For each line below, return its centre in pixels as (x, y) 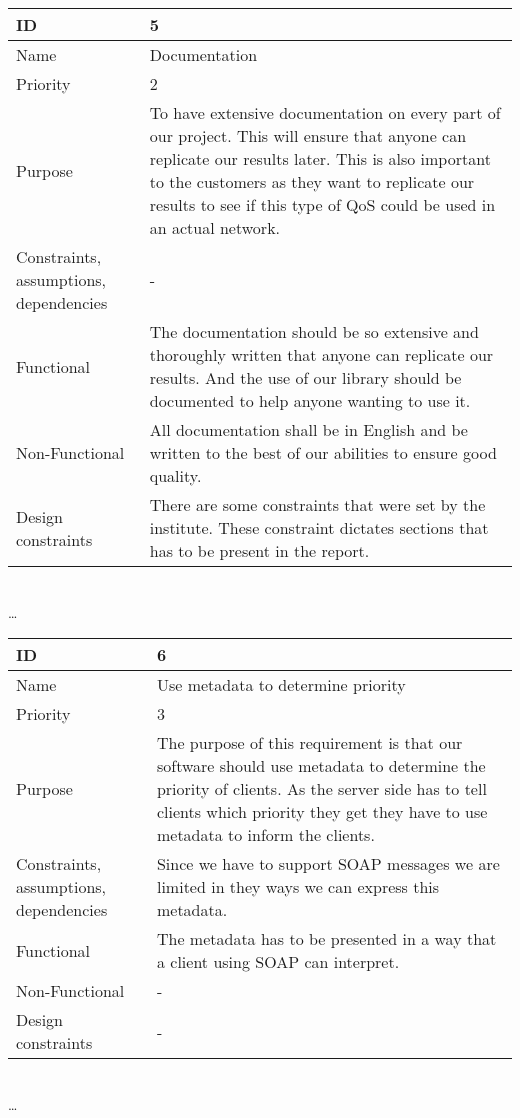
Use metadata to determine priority (281, 685)
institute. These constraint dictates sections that (319, 527)
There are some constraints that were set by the (317, 504)
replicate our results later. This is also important (320, 158)
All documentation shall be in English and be (308, 429)
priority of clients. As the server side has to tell (321, 789)
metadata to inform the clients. (265, 835)
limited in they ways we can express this (298, 887)
